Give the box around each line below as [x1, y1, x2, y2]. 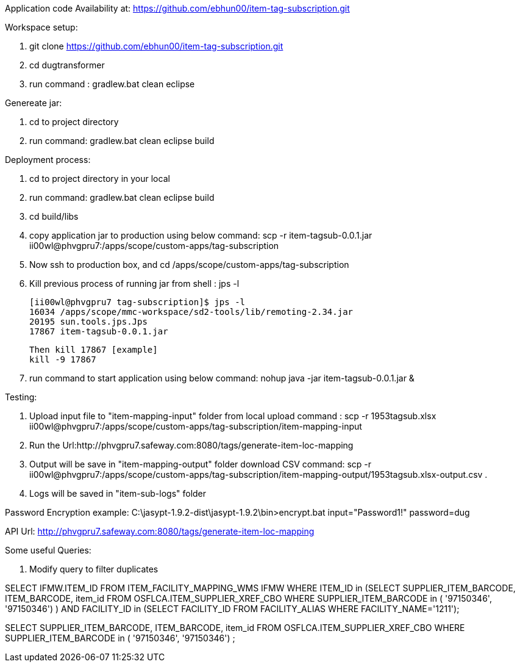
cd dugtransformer [29, 60, 105, 70]
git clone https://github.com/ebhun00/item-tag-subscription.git [29, 41, 283, 51]
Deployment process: [5, 154, 91, 165]
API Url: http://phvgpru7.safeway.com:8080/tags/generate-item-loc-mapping [5, 526, 315, 536]
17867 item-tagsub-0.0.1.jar [29, 326, 168, 336]
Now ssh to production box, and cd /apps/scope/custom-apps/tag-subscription [29, 259, 349, 270]
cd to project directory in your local [29, 173, 170, 184]
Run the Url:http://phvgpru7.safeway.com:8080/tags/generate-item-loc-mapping [29, 440, 354, 450]
